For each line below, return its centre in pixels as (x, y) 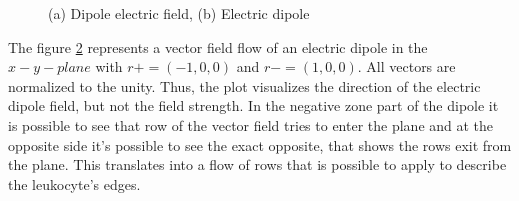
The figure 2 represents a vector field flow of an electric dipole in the (218, 46)
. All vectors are (406, 66)
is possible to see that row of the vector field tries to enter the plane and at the (251, 124)
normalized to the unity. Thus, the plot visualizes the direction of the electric (244, 85)
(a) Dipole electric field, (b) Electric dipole (179, 13)
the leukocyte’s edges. (74, 183)
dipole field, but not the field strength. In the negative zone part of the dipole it (253, 105)
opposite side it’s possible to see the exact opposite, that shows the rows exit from (260, 144)
